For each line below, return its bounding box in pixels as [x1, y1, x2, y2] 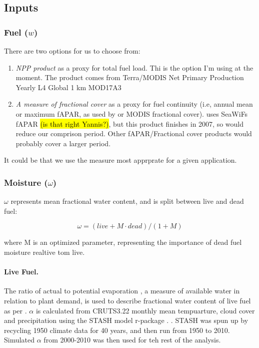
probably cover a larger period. [15, 138, 111, 148]
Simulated [4, 334, 35, 345]
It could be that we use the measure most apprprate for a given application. [4, 155, 237, 165]
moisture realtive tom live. [4, 246, 85, 257]
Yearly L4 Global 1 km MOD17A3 [15, 82, 121, 92]
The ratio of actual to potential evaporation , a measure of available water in [4, 285, 240, 296]
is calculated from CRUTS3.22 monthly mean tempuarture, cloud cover [35, 305, 255, 315]
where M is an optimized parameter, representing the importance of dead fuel [4, 237, 242, 247]
